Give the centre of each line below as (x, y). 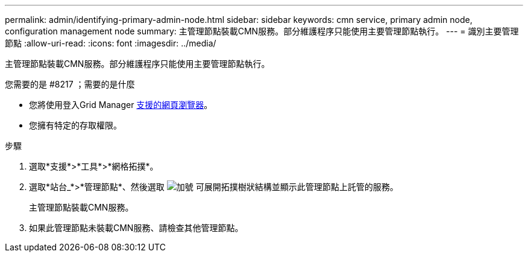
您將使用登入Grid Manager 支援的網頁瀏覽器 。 (121, 105)
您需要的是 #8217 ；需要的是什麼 (70, 84)
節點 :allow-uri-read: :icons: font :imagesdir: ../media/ (111, 43)
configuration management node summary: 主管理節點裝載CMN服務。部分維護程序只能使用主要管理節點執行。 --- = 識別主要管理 (262, 31)
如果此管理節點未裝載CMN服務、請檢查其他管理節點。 (136, 228)
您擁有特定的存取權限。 (75, 125)
